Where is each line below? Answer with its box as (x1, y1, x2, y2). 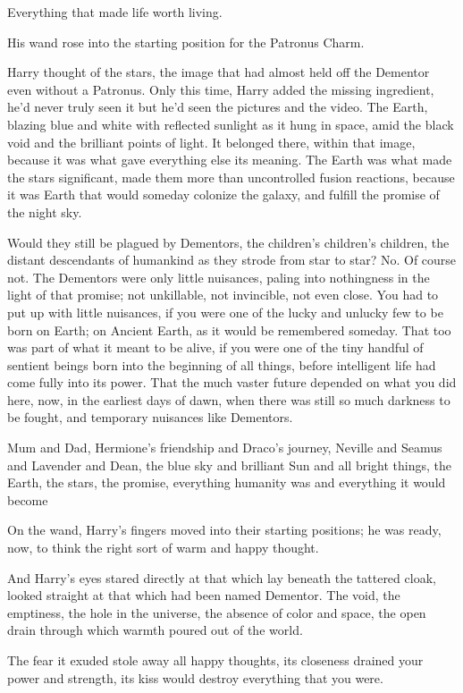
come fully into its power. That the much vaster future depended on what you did (7, 373, 457, 392)
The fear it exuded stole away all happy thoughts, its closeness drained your (7, 651, 424, 669)
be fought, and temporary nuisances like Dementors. (7, 408, 293, 427)
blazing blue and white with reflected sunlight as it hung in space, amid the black (7, 114, 454, 133)
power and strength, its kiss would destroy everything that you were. (7, 668, 383, 687)
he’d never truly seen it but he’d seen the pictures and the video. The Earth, (7, 97, 428, 116)
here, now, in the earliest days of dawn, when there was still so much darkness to (7, 390, 450, 409)
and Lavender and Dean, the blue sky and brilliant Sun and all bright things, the (7, 455, 451, 474)
